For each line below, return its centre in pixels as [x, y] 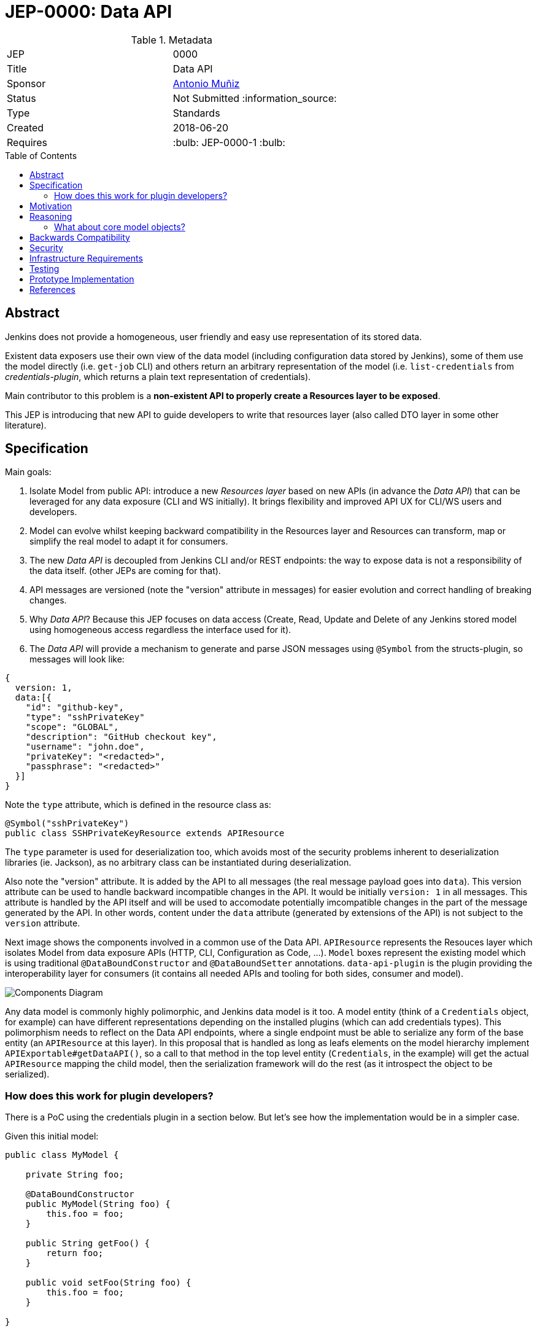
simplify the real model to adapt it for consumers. [129, 541]
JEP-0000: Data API [89, 12]
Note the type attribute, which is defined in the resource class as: [138, 805]
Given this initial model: [52, 1136]
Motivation [51, 206]
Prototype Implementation [82, 279]
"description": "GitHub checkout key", [121, 737]
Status [21, 98]
